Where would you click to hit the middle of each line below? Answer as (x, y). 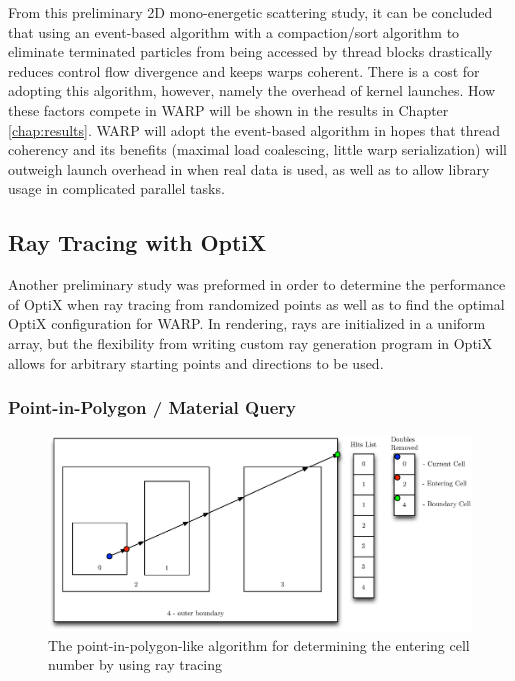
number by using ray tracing (135, 664)
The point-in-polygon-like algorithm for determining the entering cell (259, 644)
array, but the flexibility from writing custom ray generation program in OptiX (250, 342)
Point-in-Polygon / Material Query (152, 407)
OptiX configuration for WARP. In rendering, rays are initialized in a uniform (247, 323)
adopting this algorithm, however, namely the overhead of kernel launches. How (252, 90)
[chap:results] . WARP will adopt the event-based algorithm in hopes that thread (254, 129)
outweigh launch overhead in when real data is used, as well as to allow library (249, 168)
